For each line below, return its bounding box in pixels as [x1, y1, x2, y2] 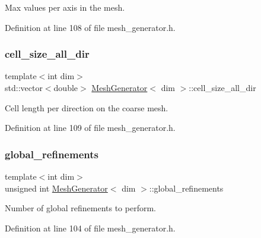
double [53, 82, 78, 93]
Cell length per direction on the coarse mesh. [5, 101, 168, 114]
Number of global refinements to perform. [5, 202, 156, 214]
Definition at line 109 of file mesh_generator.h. [5, 121, 176, 134]
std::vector [5, 82, 43, 93]
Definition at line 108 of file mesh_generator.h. [5, 21, 176, 33]
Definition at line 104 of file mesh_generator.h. [5, 221, 176, 234]
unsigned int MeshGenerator [5, 181, 108, 194]
